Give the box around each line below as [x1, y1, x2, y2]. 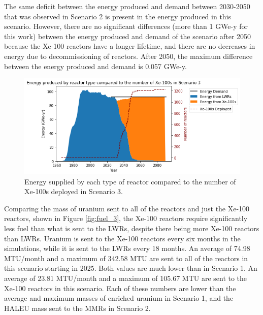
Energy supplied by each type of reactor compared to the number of [24, 176, 236, 186]
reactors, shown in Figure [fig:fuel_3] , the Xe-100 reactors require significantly [4, 213, 248, 224]
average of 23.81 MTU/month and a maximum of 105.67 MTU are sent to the [4, 272, 247, 283]
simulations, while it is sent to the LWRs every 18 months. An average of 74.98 [4, 243, 250, 254]
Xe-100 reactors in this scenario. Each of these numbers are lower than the [4, 282, 236, 293]
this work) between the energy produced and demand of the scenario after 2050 [4, 30, 251, 41]
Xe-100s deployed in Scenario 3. [24, 186, 123, 197]
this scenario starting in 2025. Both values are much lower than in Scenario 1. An [4, 263, 257, 273]
